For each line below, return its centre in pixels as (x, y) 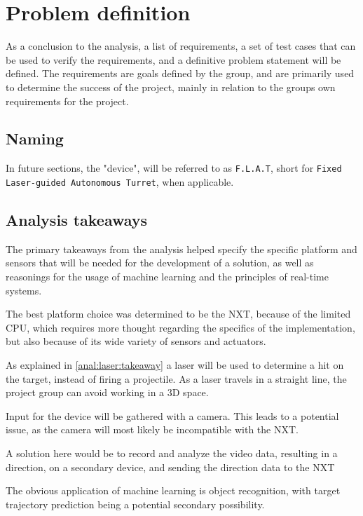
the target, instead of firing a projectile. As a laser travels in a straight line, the (176, 378)
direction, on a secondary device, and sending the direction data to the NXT (170, 467)
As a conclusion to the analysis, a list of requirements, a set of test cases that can (181, 46)
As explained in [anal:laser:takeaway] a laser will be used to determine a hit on (175, 364)
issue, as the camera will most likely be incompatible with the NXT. (152, 429)
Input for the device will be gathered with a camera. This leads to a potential (172, 415)
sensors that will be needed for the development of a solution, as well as (160, 263)
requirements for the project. (67, 101)
